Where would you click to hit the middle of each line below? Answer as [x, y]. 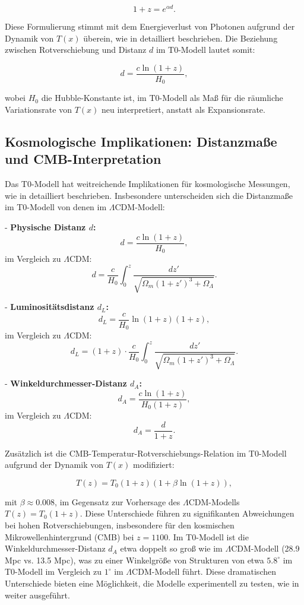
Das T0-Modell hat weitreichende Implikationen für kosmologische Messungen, [148, 184]
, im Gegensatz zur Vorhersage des [118, 501]
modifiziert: [153, 465]
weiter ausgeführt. [37, 595]
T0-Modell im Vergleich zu [53, 571]
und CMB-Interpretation [83, 159]
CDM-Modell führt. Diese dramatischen [204, 571]
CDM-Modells [214, 501]
